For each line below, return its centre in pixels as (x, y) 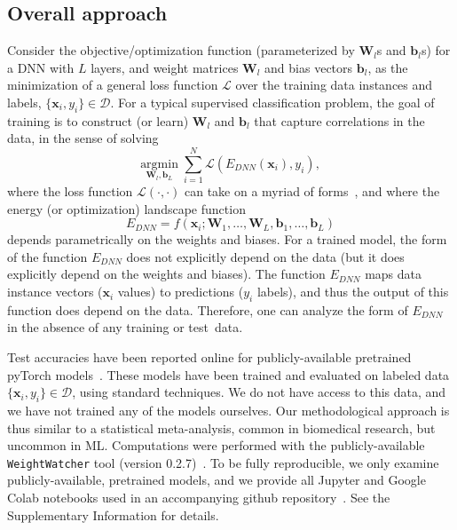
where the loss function (70, 191)
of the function (47, 256)
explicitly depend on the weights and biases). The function (166, 274)
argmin (159, 164)
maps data (393, 274)
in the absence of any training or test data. (125, 327)
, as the (388, 67)
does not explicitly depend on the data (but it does (265, 256)
